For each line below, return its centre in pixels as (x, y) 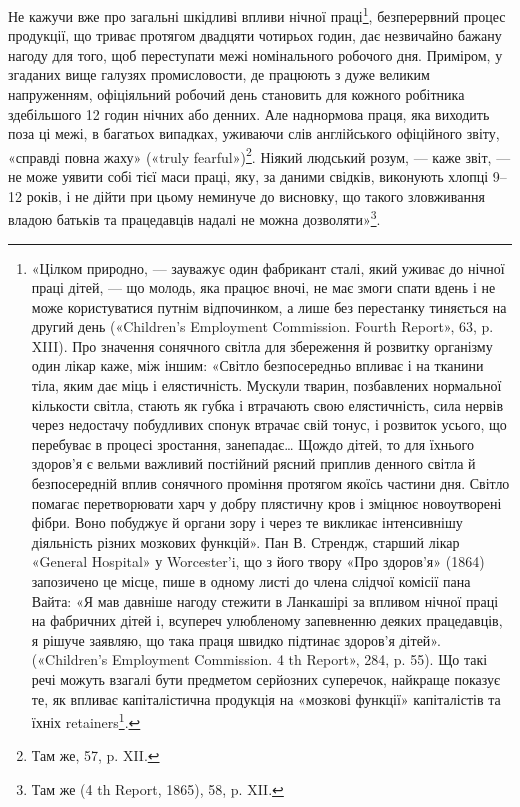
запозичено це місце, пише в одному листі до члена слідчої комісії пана (251, 581)
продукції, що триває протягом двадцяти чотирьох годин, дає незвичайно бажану (255, 35)
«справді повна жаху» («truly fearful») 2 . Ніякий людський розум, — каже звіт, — (259, 155)
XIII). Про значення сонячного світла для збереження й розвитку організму (262, 345)
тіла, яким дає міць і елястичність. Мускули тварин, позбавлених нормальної (266, 385)
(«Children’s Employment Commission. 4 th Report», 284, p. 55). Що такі (259, 659)
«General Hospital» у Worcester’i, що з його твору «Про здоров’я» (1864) (258, 561)
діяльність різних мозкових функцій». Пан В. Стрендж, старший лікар (245, 541)
